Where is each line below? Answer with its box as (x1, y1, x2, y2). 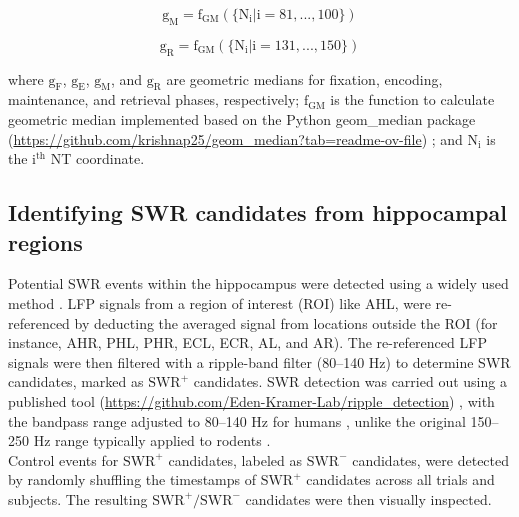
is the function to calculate (330, 89, 495, 110)
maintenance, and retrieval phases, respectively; (8, 89, 300, 110)
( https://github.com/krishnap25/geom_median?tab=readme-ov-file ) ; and (8, 128, 463, 149)
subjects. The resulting (8, 488, 148, 509)
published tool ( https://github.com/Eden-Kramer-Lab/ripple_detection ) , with (8, 390, 495, 411)
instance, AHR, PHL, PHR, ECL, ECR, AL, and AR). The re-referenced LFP (8, 332, 487, 353)
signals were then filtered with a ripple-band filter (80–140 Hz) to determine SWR (8, 351, 511, 372)
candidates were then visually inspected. (245, 488, 492, 509)
